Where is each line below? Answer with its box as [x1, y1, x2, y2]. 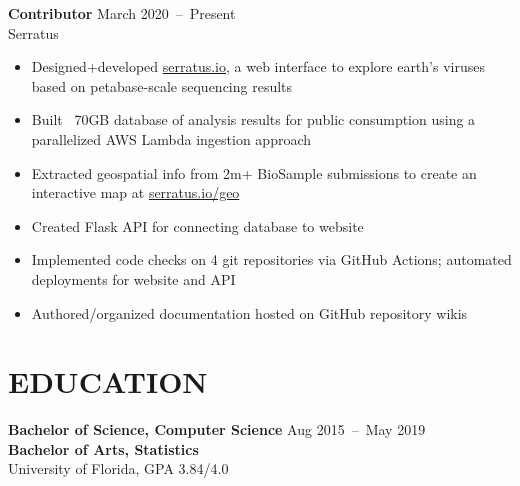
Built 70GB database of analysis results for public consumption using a [31, 109, 476, 130]
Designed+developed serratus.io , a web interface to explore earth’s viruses [31, 56, 485, 77]
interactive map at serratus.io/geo [31, 182, 240, 203]
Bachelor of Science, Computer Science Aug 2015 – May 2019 [8, 419, 426, 440]
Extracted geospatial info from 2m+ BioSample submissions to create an [31, 162, 477, 183]
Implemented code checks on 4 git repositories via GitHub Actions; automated [31, 249, 512, 270]
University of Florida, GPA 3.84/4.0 [8, 458, 229, 479]
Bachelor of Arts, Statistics [8, 438, 199, 459]
